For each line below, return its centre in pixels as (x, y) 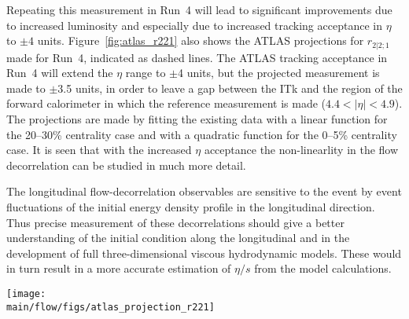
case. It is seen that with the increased (99, 150)
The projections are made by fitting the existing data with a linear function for (197, 119)
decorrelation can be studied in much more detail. (126, 165)
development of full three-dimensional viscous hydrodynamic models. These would (204, 253)
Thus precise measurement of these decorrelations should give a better (175, 222)
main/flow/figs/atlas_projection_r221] (111, 307)
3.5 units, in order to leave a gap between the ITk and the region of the (230, 88)
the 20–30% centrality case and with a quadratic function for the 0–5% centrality (202, 134)
